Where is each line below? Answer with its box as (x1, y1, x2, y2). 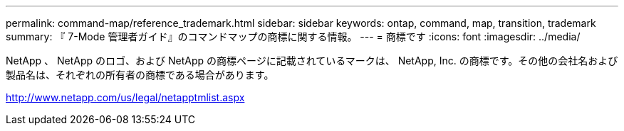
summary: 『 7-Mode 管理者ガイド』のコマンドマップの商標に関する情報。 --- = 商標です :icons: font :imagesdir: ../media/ (6, 30, 581, 42)
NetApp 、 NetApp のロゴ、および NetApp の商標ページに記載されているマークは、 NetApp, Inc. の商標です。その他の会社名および (6, 55, 618, 67)
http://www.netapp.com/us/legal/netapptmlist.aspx (6, 91, 245, 103)
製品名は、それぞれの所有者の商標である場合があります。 (6, 69, 274, 81)
